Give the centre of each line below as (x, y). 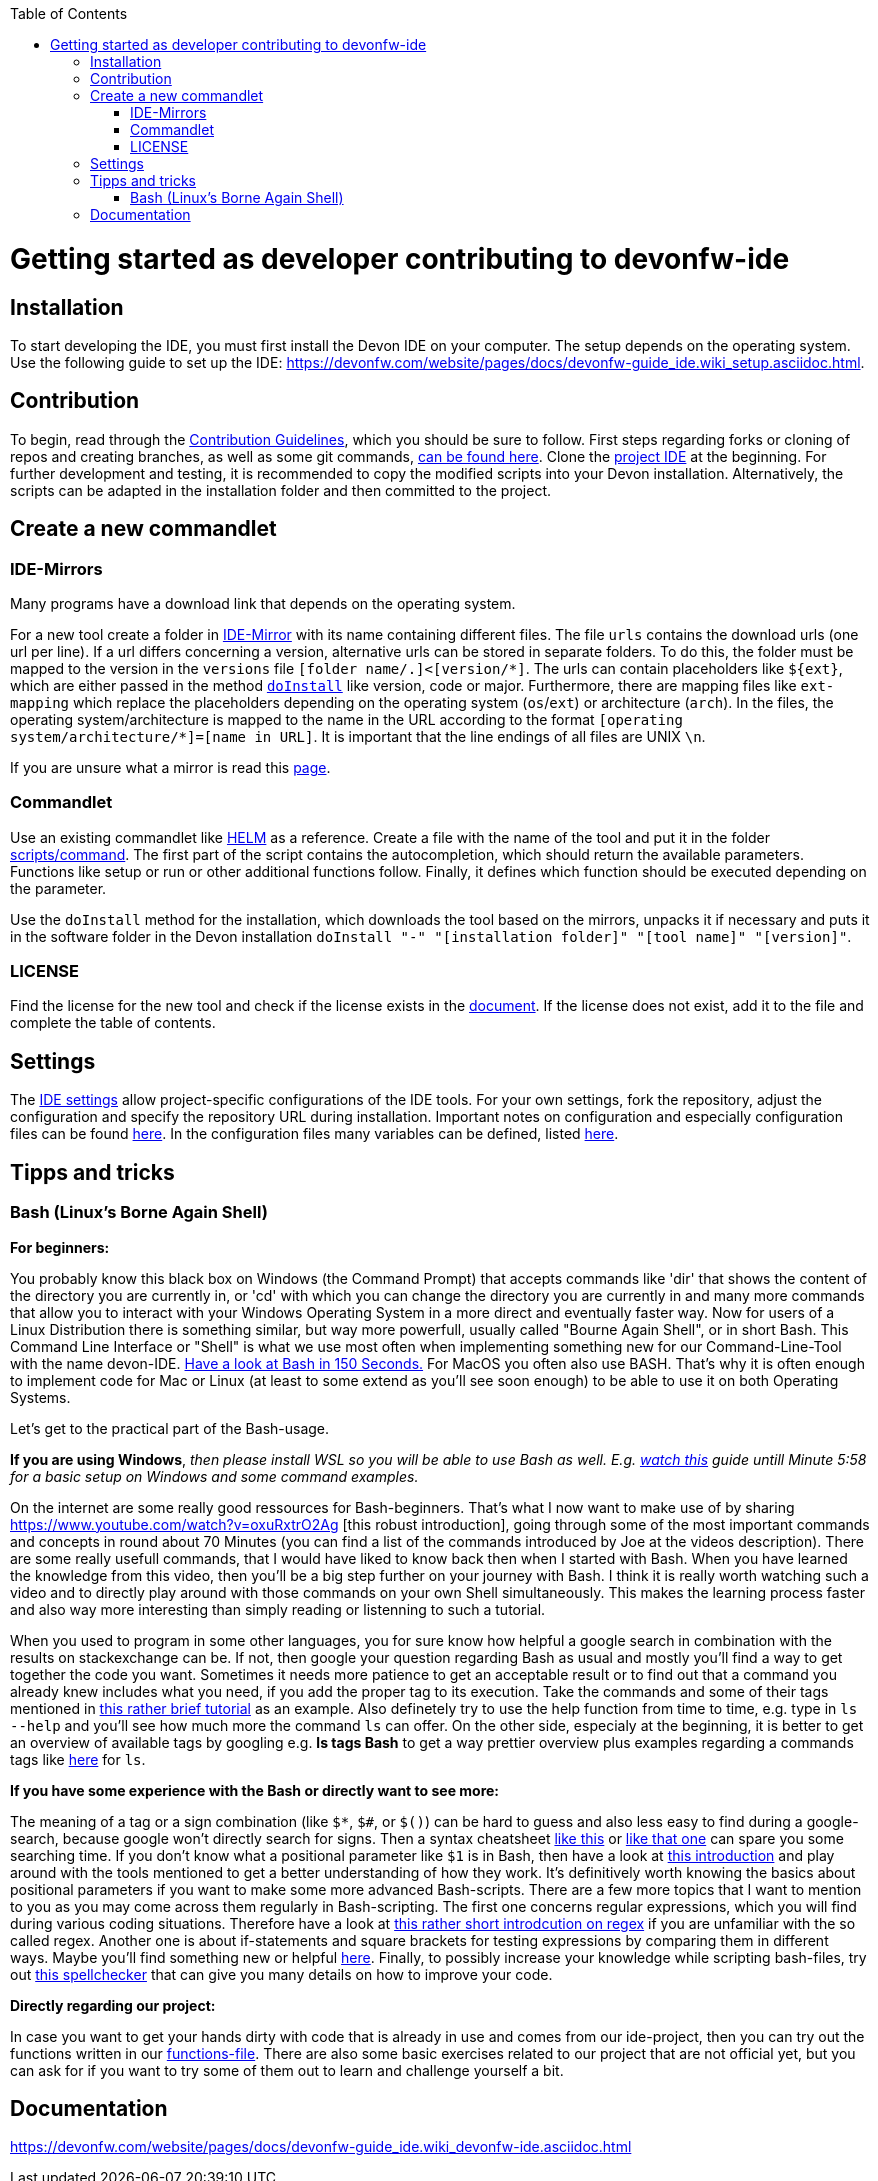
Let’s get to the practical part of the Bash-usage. (170, 1428)
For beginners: (60, 1247)
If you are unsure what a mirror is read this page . (170, 767)
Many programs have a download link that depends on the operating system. (263, 603)
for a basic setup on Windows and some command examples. (214, 1476)
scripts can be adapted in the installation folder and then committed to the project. (281, 490)
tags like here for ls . (78, 1759)
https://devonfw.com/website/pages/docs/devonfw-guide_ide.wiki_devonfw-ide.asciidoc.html (321, 2147)
